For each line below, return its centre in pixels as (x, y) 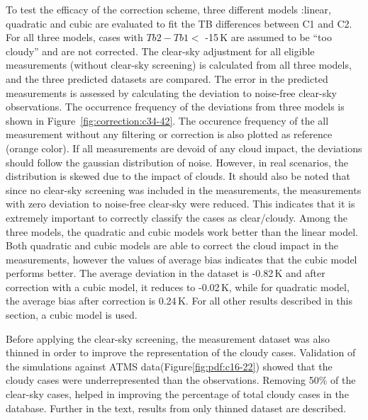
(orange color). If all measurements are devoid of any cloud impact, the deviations (184, 148)
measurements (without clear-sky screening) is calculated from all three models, (179, 65)
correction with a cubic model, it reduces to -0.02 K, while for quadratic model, (178, 286)
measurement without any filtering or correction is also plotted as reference (169, 134)
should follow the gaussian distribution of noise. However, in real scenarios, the (177, 162)
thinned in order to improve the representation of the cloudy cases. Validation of (181, 352)
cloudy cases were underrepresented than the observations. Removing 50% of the (181, 380)
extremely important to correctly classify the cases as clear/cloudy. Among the (177, 217)
